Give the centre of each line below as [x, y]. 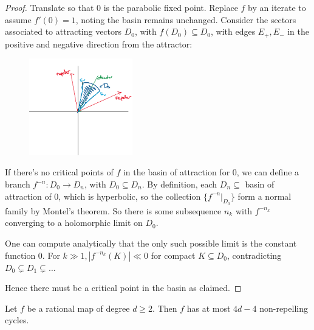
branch [18, 184]
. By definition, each [179, 184]
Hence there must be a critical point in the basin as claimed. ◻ [123, 288]
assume [18, 19]
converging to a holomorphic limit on [74, 223]
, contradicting [254, 255]
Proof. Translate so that [49, 7]
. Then [165, 308]
